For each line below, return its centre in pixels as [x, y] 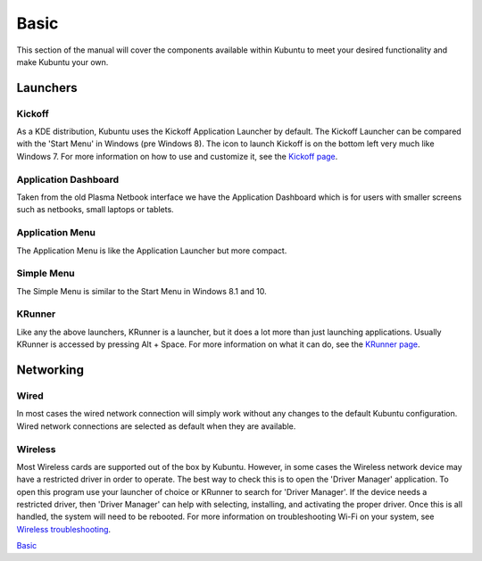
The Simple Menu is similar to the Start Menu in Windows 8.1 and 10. [141, 291]
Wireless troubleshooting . [64, 529]
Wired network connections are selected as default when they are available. [156, 426]
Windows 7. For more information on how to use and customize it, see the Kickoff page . [177, 156]
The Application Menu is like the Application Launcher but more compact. [152, 251]
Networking [50, 370]
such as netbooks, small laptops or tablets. [95, 210]
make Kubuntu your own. [62, 62]
